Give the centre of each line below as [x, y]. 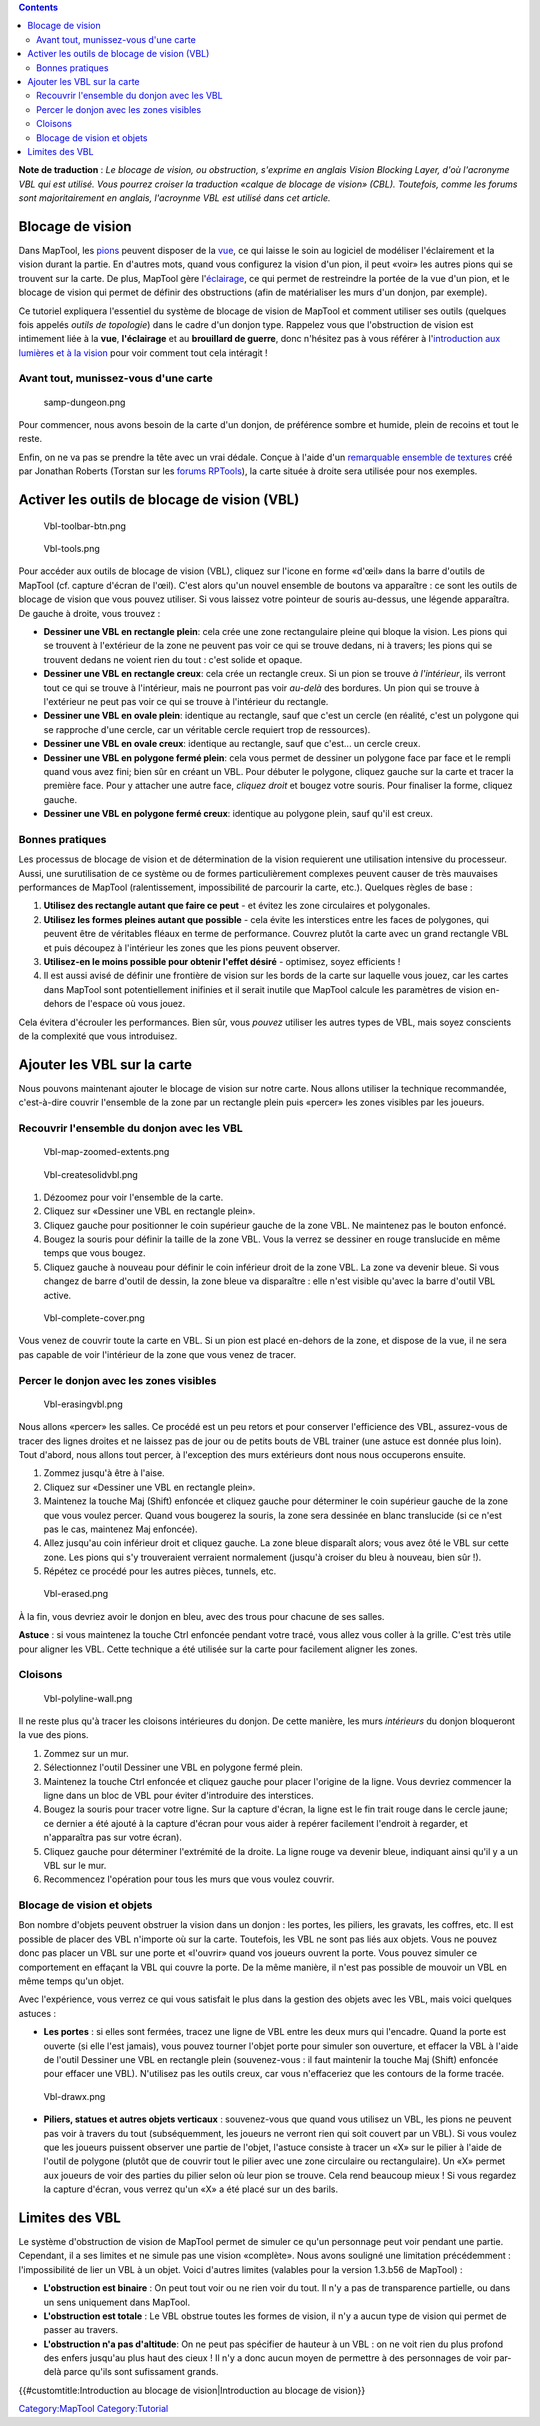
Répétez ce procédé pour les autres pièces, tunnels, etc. [160, 1571]
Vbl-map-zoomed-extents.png [106, 1152]
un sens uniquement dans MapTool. [116, 2302]
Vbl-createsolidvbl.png [91, 1174]
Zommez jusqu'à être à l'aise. [104, 1473]
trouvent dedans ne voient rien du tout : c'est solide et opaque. [173, 659]
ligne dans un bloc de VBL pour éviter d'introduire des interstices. [178, 1795]
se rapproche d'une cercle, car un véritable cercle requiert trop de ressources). [207, 729]
